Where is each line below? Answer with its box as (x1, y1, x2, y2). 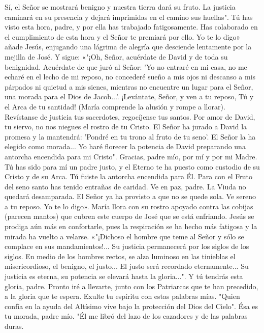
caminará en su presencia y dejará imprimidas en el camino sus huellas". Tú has (5, 11, 253, 22)
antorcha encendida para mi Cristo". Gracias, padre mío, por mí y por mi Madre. (5, 151, 257, 161)
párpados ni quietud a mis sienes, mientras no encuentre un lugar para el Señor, (5, 81, 253, 92)
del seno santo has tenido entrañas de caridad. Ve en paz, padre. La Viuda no (5, 181, 246, 191)
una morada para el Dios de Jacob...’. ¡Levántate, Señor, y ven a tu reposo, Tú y (5, 91, 254, 102)
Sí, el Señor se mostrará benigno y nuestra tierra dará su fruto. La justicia (5, 2, 236, 12)
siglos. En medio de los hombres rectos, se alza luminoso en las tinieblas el (5, 251, 236, 261)
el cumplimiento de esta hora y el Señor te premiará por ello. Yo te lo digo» (5, 31, 241, 42)
